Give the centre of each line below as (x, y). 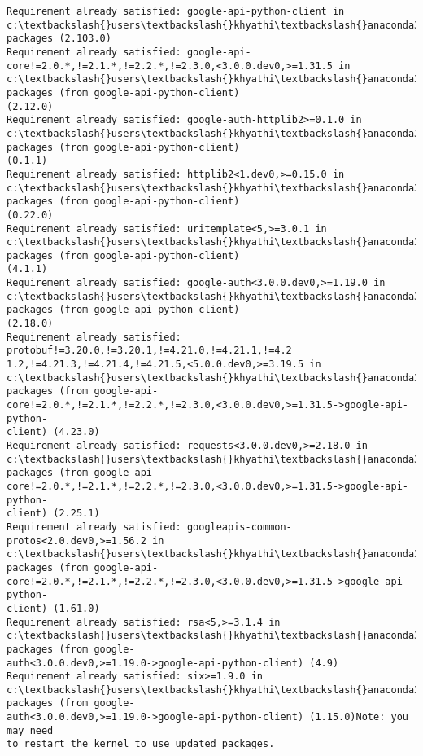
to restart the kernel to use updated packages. (141, 744)
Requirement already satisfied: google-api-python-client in (176, 11)
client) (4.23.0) (53, 432)
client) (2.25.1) (53, 514)
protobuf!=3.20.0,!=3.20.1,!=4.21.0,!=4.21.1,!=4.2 (149, 351)
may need (30, 730)
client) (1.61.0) (53, 608)
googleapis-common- (239, 527)
